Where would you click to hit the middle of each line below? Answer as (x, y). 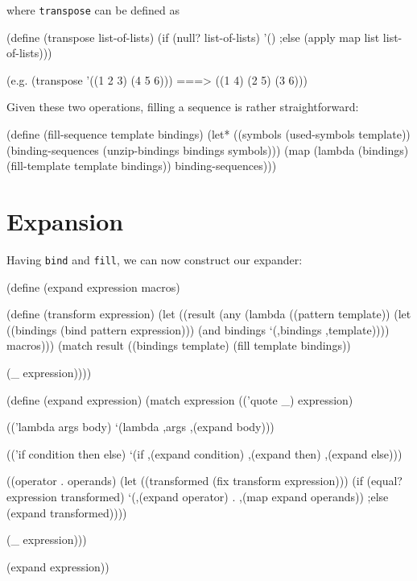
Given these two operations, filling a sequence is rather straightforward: (183, 107)
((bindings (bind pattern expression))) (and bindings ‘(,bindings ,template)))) (198, 329)
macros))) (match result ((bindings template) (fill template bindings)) (179, 345)
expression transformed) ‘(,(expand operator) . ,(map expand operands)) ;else (198, 496)
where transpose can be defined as (93, 10)
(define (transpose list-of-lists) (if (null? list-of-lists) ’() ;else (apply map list (193, 37)
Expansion (65, 221)
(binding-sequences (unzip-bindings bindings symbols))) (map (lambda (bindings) (208, 149)
